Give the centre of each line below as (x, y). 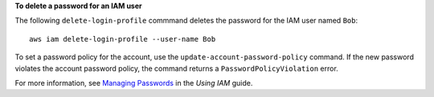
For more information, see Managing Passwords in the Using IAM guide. (134, 83)
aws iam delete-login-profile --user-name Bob (123, 39)
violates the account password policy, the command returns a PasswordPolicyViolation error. (177, 68)
